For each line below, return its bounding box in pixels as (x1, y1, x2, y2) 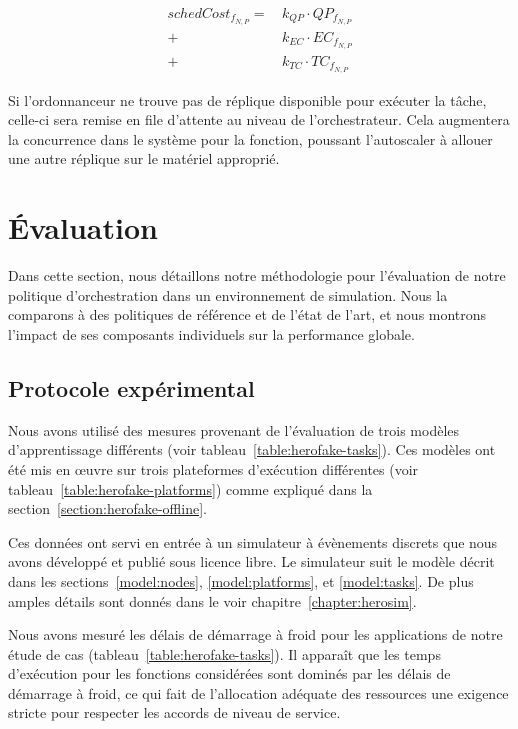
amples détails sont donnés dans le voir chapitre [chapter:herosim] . (8, 590, 417, 611)
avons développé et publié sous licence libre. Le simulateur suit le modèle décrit (8, 551, 495, 572)
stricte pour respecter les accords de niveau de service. (8, 702, 341, 723)
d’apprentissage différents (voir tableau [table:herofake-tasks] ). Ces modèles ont (8, 439, 496, 460)
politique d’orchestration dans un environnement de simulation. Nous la (8, 284, 448, 305)
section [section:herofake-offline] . (8, 498, 207, 519)
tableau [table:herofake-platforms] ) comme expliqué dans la (8, 478, 373, 499)
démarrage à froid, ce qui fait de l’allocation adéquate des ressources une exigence (8, 682, 509, 703)
